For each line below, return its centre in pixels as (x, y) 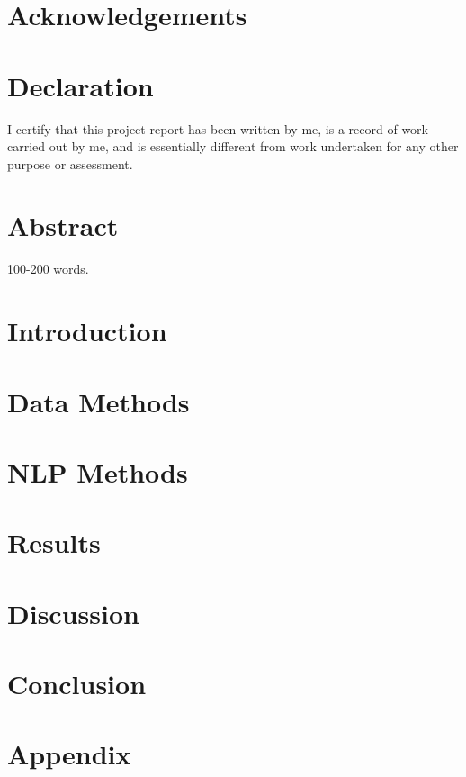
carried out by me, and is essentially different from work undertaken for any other (233, 146)
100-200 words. (48, 269)
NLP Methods (98, 471)
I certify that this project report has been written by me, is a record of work (218, 128)
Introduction (87, 331)
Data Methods (99, 401)
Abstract (63, 226)
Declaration (81, 85)
